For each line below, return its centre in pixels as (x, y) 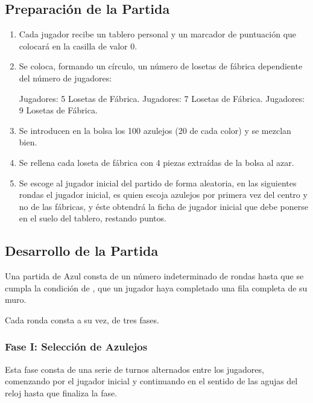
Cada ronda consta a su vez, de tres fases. (82, 319)
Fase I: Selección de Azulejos (76, 347)
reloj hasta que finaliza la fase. (61, 392)
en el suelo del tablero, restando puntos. (93, 218)
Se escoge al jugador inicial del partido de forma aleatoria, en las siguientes (158, 182)
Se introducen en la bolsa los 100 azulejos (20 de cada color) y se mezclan (155, 130)
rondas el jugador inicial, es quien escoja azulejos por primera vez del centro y (163, 195)
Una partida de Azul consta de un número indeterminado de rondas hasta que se (154, 276)
